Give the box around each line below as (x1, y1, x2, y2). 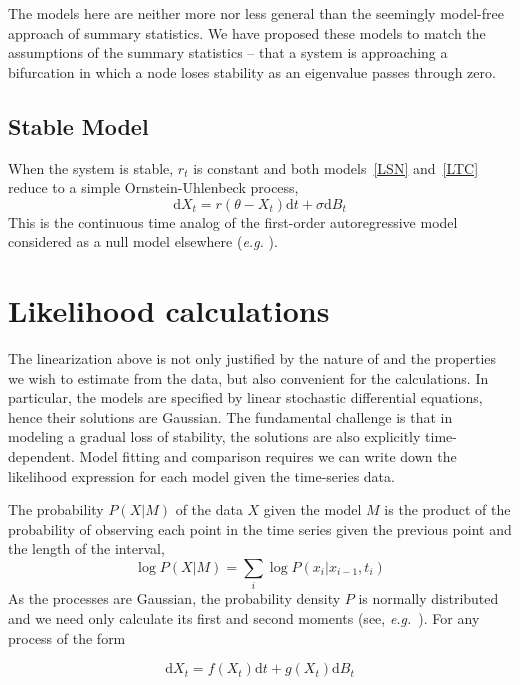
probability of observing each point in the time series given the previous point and (8, 518, 512, 539)
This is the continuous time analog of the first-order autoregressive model (8, 211, 458, 232)
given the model (263, 499, 362, 520)
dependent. (8, 446, 75, 467)
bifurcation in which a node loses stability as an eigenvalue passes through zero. (8, 61, 496, 82)
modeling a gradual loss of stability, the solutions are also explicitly (8, 426, 421, 447)
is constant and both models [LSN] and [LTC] (193, 157, 479, 178)
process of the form (8, 627, 126, 648)
